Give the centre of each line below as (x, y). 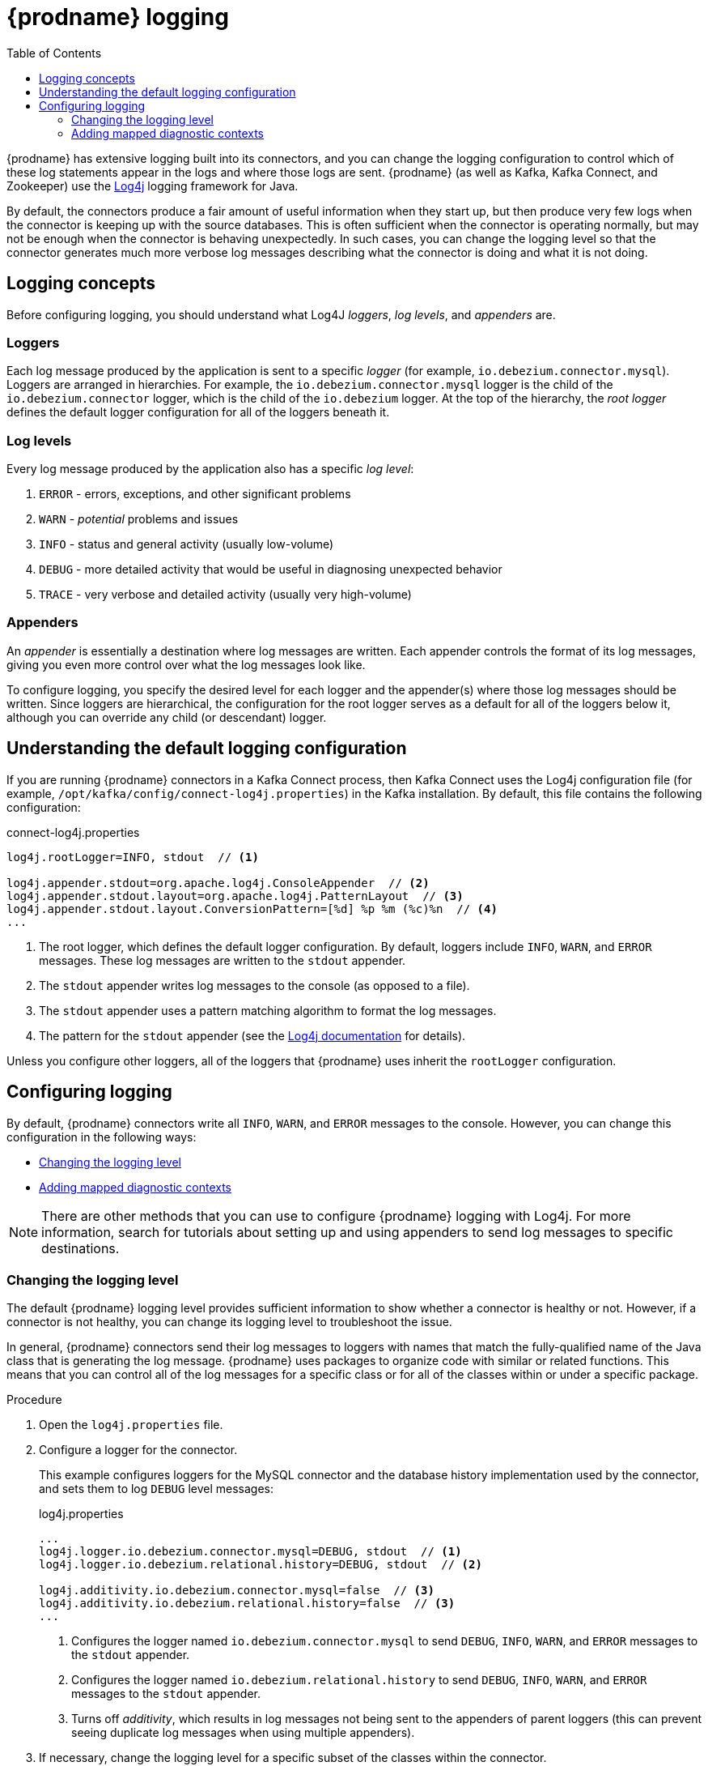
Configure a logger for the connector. (138, 1450)
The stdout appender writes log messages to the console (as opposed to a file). (254, 985)
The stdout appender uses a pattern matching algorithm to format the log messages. (268, 1010)
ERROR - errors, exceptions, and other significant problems (195, 494)
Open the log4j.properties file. (131, 1425)
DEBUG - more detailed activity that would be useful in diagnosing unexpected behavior (271, 569)
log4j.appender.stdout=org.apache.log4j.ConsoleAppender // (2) (218, 883)
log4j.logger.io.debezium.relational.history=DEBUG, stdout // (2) (261, 1565)
